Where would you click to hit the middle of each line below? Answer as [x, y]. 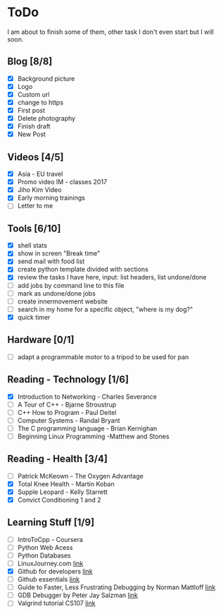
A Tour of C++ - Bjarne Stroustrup [67, 404]
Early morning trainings [51, 198]
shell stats [32, 246]
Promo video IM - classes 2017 [62, 182]
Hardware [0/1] [41, 340]
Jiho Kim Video [39, 190]
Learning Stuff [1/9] [51, 523]
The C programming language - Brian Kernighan [87, 428]
